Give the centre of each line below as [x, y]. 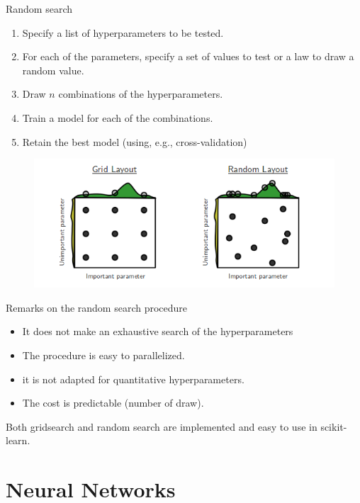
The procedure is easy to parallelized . [103, 355]
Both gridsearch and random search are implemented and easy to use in [162, 426]
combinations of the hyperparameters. [141, 94]
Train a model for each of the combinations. [118, 117]
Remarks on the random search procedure [97, 307]
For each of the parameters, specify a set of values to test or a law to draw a [188, 56]
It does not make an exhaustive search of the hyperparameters [158, 331]
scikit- [334, 426]
